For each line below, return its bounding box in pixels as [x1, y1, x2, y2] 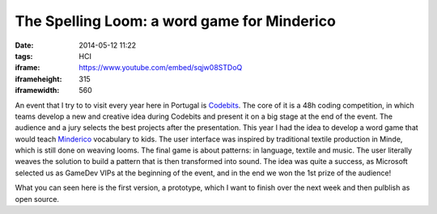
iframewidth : [15, 86, 60, 95]
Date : [15, 40, 34, 50]
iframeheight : [15, 73, 62, 84]
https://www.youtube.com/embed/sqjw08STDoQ [78, 63, 243, 73]
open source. [15, 194, 60, 204]
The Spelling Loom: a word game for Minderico [15, 12, 336, 30]
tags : [15, 51, 33, 61]
